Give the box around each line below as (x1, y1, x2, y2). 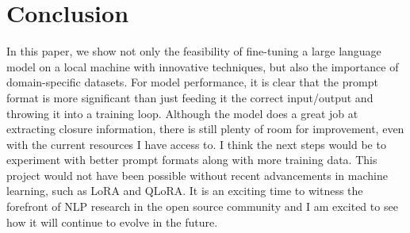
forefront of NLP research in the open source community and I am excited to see (6, 198, 398, 215)
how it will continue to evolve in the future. (6, 213, 218, 230)
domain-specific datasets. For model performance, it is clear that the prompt (6, 74, 378, 90)
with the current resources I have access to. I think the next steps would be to (6, 136, 386, 152)
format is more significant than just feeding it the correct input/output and (6, 89, 374, 105)
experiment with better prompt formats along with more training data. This (6, 151, 377, 168)
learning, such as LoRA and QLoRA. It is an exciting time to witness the (6, 182, 363, 199)
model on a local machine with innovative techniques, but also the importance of (6, 58, 399, 74)
